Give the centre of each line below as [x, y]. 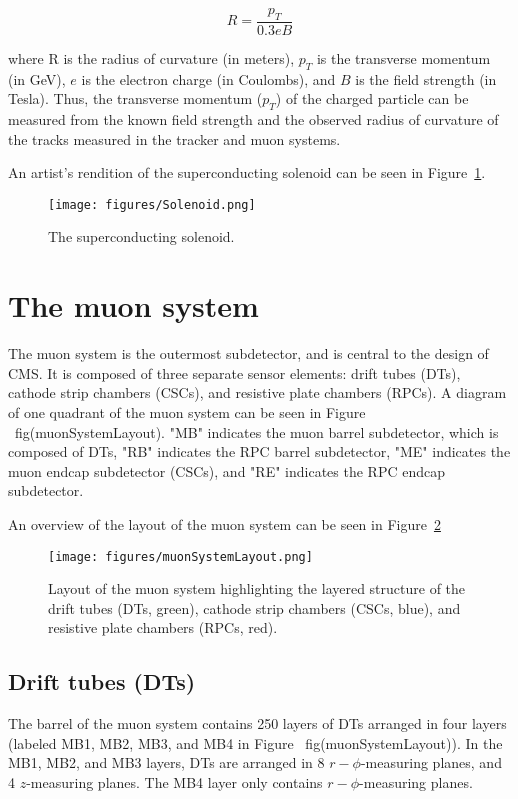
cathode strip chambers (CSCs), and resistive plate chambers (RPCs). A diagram [257, 392]
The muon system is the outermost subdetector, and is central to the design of [248, 353]
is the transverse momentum [403, 57]
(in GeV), [37, 78]
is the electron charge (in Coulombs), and [208, 78]
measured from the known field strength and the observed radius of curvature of [253, 119]
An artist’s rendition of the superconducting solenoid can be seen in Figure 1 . [247, 172]
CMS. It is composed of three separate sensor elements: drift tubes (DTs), [234, 372]
